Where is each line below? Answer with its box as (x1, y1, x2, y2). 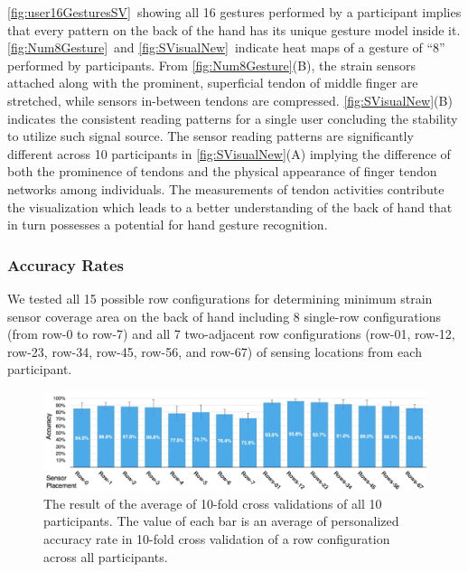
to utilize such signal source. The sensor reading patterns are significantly (7, 127, 414, 145)
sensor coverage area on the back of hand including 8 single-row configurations (7, 306, 442, 325)
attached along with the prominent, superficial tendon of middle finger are (7, 73, 418, 92)
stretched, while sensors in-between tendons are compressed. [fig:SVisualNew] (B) (7, 90, 453, 109)
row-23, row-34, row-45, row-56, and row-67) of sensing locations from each (7, 342, 422, 361)
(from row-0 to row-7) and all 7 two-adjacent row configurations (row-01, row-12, (7, 324, 455, 343)
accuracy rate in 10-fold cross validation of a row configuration (43, 529, 390, 548)
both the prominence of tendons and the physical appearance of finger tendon (7, 162, 437, 181)
